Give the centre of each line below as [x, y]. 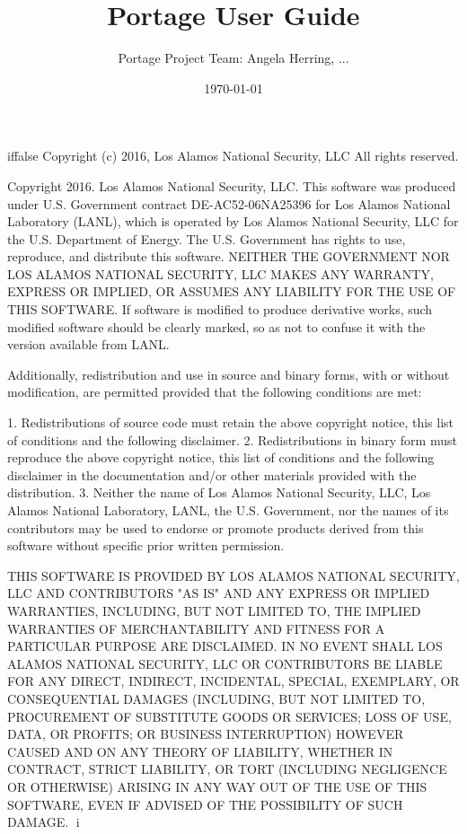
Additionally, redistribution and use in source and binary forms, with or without [229, 374]
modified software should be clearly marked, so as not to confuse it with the [216, 326]
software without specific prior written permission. [146, 545]
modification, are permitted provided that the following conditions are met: [215, 392]
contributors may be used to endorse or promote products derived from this [216, 527]
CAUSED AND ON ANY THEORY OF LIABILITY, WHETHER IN [200, 751]
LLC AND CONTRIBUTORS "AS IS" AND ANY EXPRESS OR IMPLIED [219, 593]
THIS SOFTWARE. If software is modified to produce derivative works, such [220, 309]
